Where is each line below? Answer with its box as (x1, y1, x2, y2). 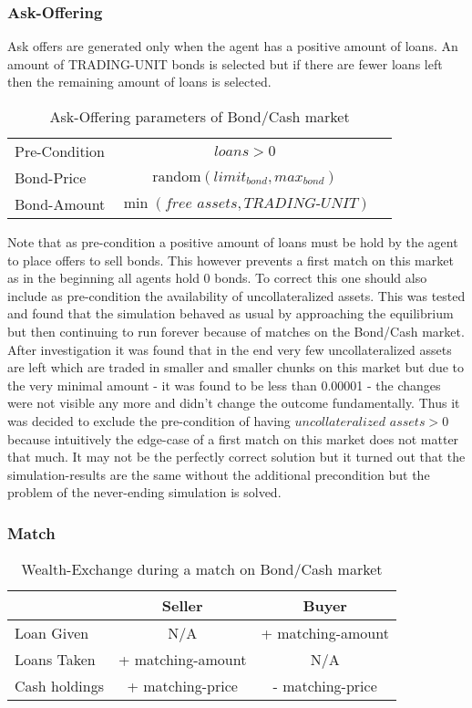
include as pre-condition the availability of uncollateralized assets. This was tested (7, 286, 466, 305)
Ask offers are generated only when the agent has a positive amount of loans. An (7, 36, 458, 56)
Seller (161, 595, 203, 617)
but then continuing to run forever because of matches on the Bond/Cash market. (7, 321, 465, 340)
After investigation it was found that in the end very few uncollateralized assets (7, 339, 452, 359)
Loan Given (15, 622, 89, 644)
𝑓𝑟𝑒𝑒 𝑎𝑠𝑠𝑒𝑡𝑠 (164, 195, 238, 211)
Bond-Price (15, 167, 87, 188)
